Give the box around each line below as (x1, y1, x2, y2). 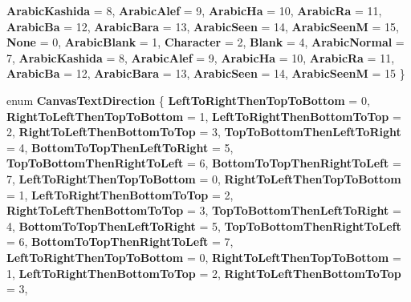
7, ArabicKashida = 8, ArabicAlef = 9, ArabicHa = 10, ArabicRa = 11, (6, 49, 395, 66)
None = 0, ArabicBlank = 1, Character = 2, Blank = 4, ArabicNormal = (6, 34, 405, 50)
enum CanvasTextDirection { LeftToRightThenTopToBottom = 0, (6, 91, 370, 108)
